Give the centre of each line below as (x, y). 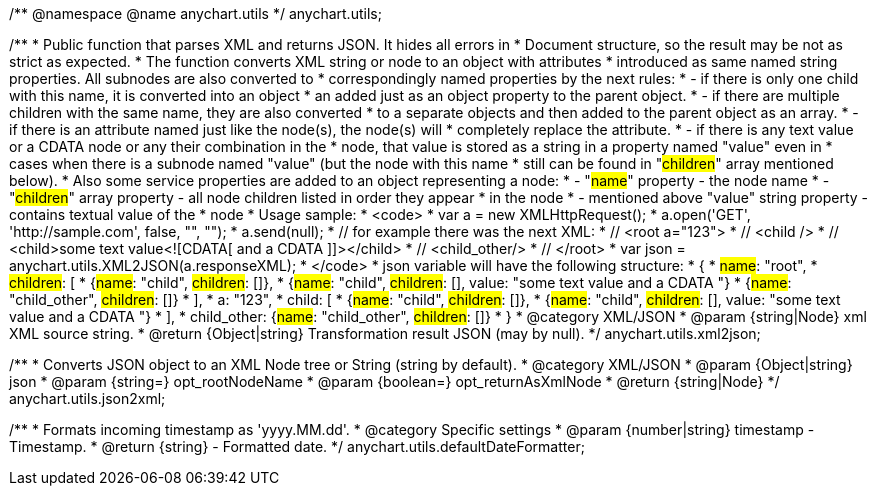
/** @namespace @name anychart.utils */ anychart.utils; (195, 13)
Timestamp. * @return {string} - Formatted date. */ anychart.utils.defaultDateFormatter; (297, 446)
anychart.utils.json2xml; (87, 398)
